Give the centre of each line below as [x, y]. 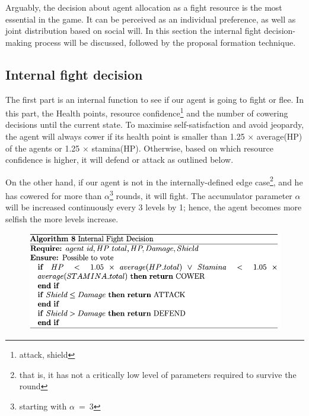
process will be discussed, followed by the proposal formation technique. [165, 42]
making [19, 42]
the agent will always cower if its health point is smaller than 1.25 [125, 136]
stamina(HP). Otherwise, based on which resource [182, 148]
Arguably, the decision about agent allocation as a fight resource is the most [144, 7]
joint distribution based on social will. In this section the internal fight [133, 31]
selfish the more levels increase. [62, 218]
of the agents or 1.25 [43, 148]
